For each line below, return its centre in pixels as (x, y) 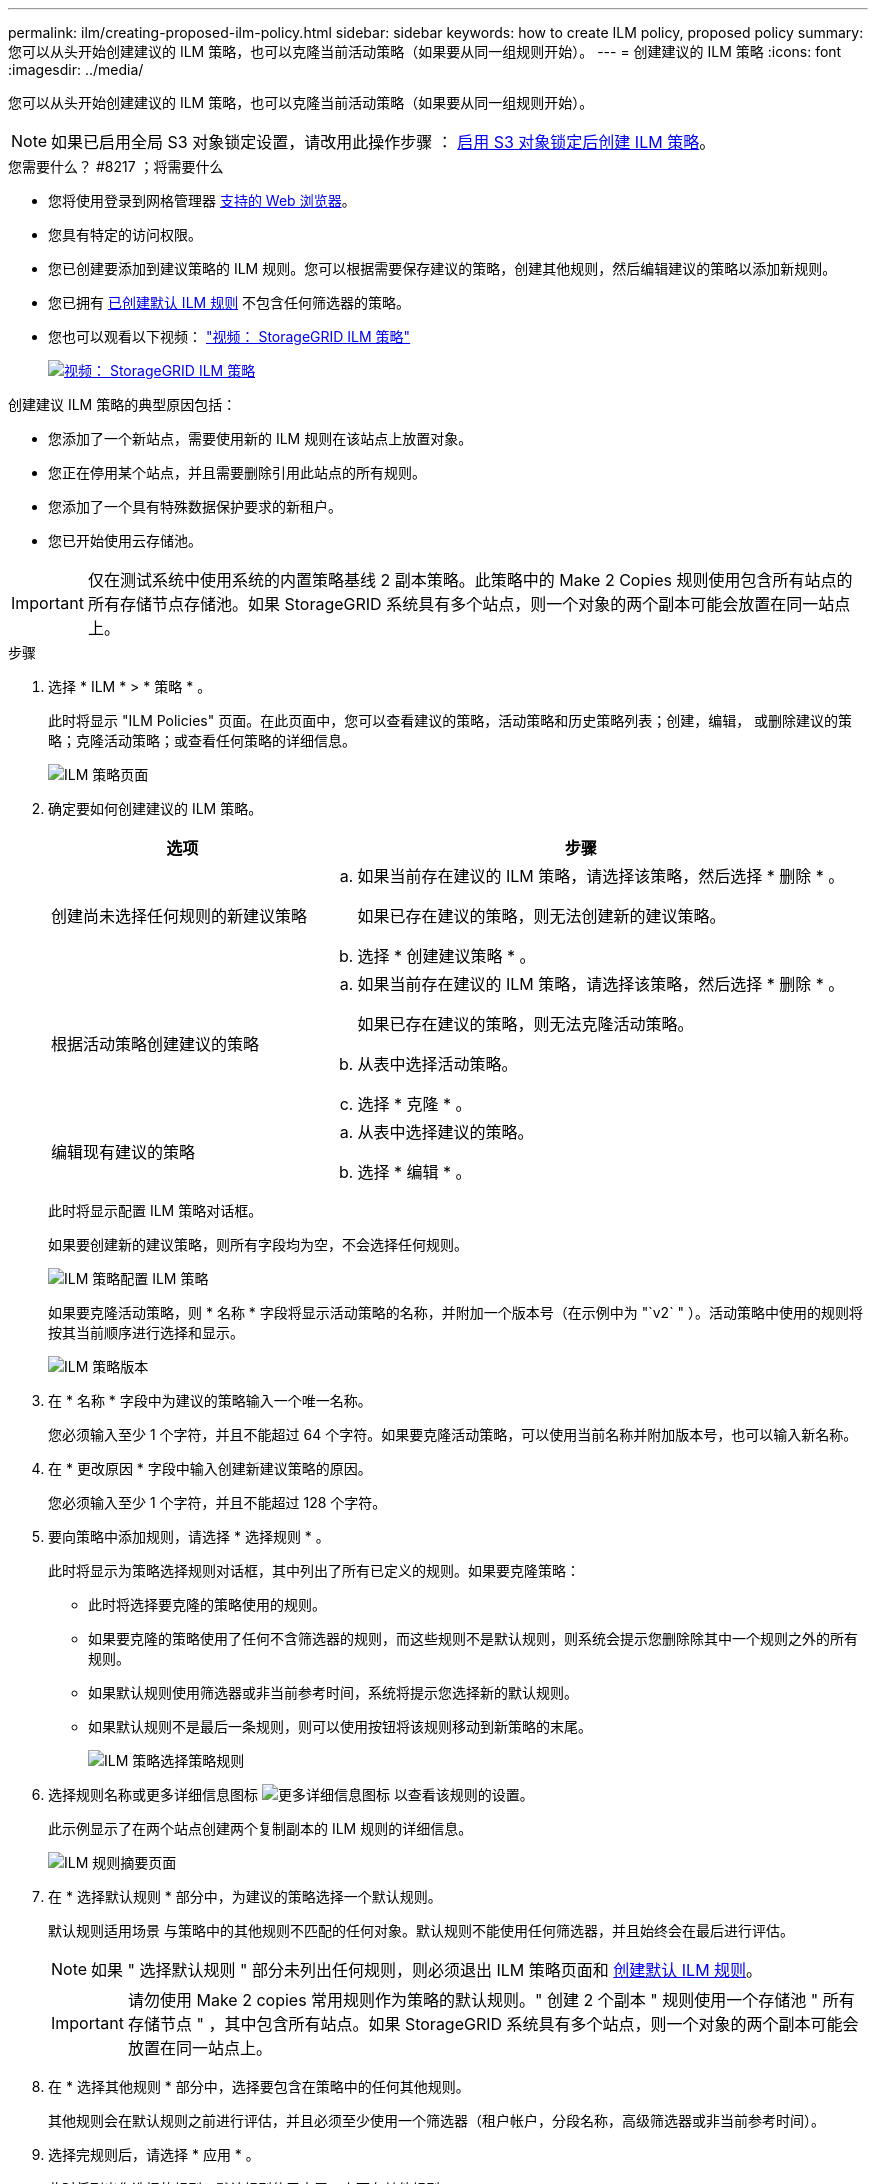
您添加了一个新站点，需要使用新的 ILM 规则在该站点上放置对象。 (260, 438)
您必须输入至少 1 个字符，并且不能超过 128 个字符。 (217, 1502)
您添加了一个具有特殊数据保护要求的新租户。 (195, 506)
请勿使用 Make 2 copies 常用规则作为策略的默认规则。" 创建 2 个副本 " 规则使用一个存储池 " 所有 (491, 2000)
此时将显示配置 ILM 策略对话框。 (155, 1210)
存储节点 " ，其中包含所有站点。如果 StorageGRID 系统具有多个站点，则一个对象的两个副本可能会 (493, 2024)
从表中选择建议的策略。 (445, 1132)
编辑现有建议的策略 (123, 1152)
